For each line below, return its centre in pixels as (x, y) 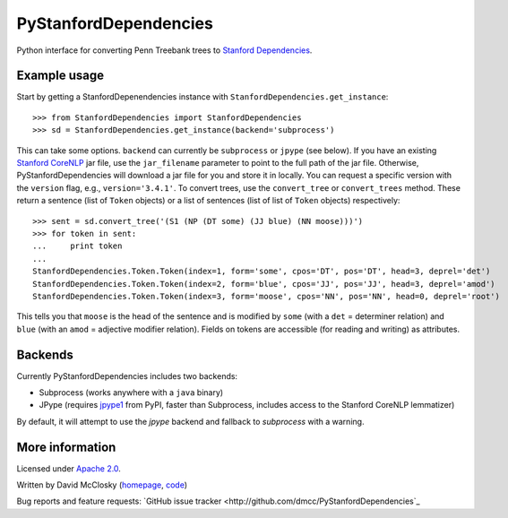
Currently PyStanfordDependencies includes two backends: (127, 376)
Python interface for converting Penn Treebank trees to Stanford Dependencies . (164, 50)
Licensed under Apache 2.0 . (69, 468)
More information (66, 447)
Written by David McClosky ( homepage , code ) (102, 485)
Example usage (60, 76)
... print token (77, 246)
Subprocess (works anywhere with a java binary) (131, 393)
